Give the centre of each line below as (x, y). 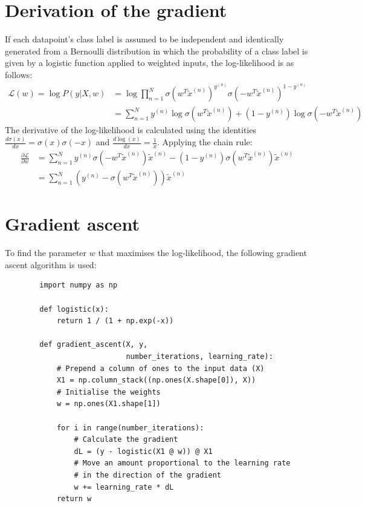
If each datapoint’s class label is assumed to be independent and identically (144, 39)
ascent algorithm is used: (51, 264)
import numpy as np (79, 285)
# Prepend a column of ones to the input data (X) (160, 368)
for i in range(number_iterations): (130, 428)
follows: (19, 74)
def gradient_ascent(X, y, (94, 345)
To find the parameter (46, 253)
